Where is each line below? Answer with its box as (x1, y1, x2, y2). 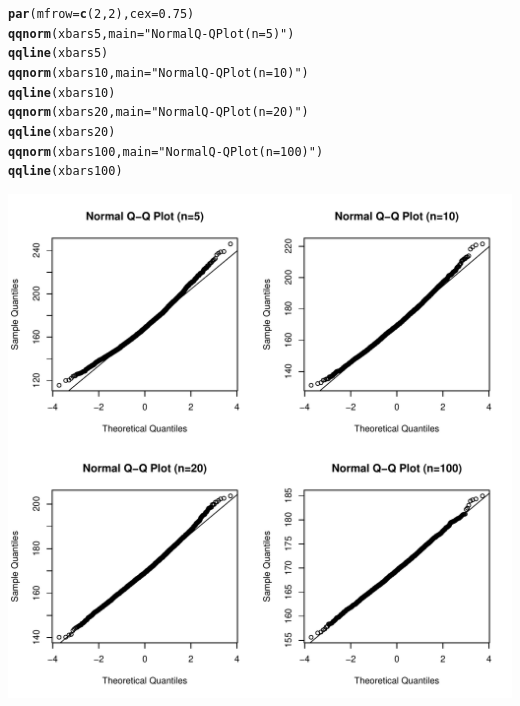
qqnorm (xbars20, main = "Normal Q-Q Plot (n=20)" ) (8, 105, 309, 120)
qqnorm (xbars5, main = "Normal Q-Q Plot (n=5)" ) (8, 26, 295, 41)
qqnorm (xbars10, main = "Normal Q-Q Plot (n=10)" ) (8, 65, 309, 80)
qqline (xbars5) (8, 46, 109, 61)
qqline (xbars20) (8, 124, 116, 139)
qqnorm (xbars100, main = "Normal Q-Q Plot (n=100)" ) (8, 144, 324, 159)
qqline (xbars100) (8, 164, 123, 179)
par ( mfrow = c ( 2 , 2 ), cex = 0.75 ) (8, 7, 195, 21)
